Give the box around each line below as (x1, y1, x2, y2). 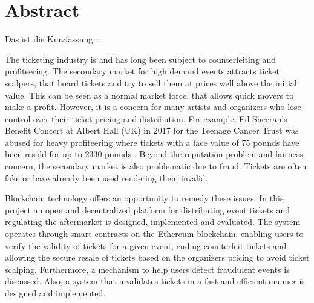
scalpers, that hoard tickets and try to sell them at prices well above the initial (5, 76, 297, 89)
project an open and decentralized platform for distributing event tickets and (5, 203, 290, 216)
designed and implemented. (5, 287, 106, 299)
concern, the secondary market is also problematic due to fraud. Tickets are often (5, 160, 307, 172)
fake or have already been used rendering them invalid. (5, 171, 208, 184)
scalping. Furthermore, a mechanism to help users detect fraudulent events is (5, 262, 290, 275)
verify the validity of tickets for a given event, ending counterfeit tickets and (5, 239, 287, 252)
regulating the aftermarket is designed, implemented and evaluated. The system (5, 215, 301, 228)
